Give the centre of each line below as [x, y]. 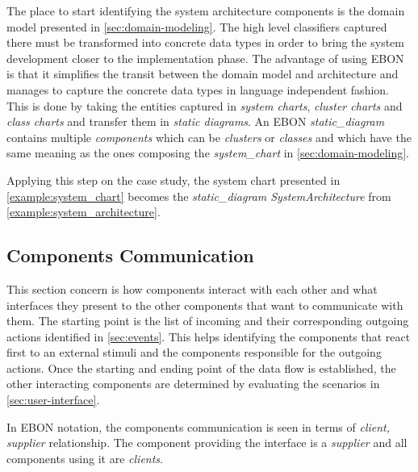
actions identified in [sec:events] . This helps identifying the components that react [209, 336]
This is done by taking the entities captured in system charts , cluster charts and [205, 105]
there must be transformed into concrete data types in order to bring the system [205, 42]
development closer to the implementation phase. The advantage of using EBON [205, 58]
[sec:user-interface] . [53, 400]
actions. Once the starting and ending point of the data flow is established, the [201, 368]
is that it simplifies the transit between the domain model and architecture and [203, 74]
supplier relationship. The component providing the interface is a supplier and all [207, 443]
